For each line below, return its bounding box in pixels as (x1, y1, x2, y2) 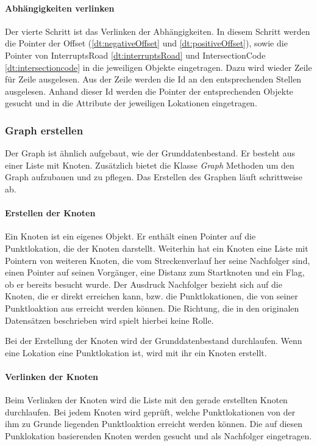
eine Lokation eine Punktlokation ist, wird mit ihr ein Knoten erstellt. (5, 346, 267, 359)
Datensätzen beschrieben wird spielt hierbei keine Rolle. (5, 313, 214, 326)
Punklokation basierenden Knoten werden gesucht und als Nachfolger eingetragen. (5, 429, 312, 442)
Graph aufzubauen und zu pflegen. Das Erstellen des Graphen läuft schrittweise (5, 170, 303, 183)
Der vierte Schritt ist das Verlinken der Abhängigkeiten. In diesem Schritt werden (5, 24, 310, 37)
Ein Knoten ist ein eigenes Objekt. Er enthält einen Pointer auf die (5, 230, 256, 243)
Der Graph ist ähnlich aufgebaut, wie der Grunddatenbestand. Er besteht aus (5, 147, 295, 159)
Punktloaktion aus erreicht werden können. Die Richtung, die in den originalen (5, 301, 299, 314)
